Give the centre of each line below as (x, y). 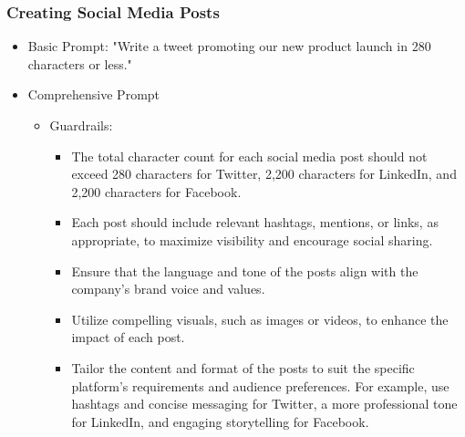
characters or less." (80, 63)
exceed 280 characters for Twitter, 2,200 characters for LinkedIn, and (264, 174)
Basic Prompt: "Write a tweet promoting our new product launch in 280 (229, 46)
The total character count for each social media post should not (249, 156)
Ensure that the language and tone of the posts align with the (245, 271)
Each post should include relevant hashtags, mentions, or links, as (255, 222)
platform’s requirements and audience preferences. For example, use (260, 385)
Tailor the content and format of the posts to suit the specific (243, 367)
